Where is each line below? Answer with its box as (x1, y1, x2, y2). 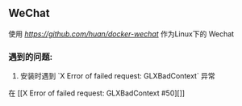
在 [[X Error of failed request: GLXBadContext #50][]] (8, 88, 186, 98)
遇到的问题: (8, 51, 53, 62)
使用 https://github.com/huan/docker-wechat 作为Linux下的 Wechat (8, 28, 235, 39)
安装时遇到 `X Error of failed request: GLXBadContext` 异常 (19, 71, 215, 81)
